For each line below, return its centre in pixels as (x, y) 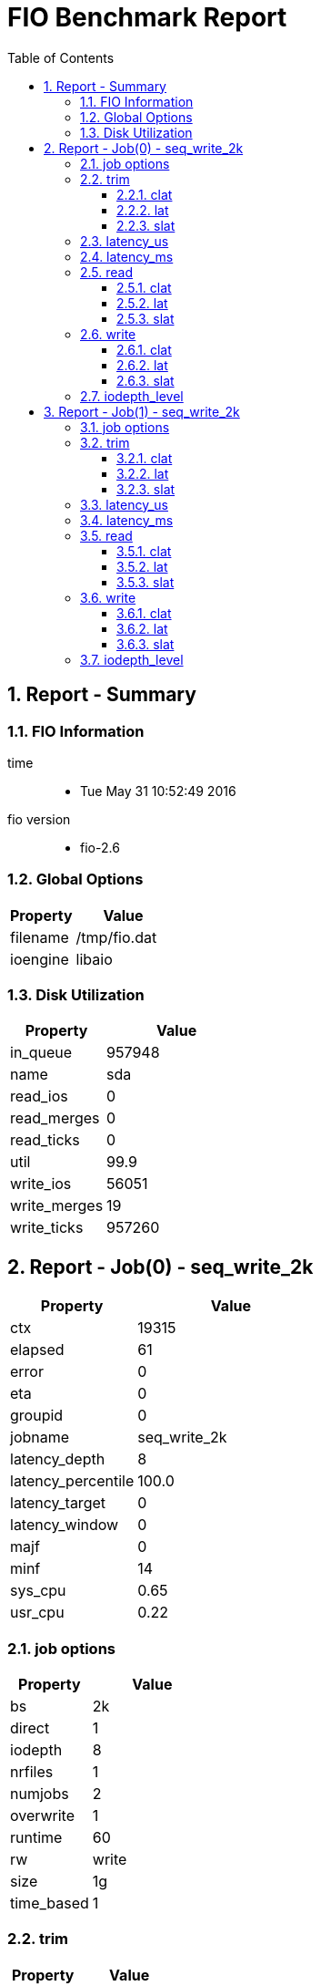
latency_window (65, 1525)
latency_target (58, 1503)
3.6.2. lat (142, 628)
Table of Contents (61, 57)
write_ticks (47, 1228)
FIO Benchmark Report (147, 17)
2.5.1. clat (144, 287)
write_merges (57, 1206)
